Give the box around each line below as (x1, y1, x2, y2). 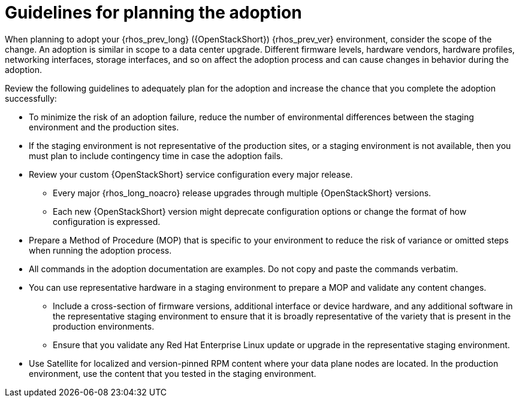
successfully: (5, 93, 57, 103)
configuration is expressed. (53, 216, 161, 227)
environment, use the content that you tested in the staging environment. (29, 368, 316, 379)
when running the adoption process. (29, 245, 172, 255)
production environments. (53, 321, 155, 331)
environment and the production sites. (29, 121, 179, 132)
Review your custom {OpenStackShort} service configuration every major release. (29, 169, 353, 179)
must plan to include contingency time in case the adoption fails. (29, 150, 283, 161)
